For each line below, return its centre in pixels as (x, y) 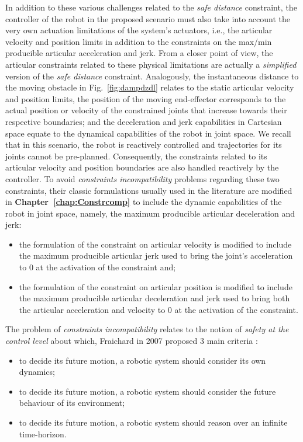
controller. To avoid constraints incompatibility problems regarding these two (142, 178)
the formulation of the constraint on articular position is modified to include (156, 286)
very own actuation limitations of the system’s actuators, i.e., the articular (139, 30)
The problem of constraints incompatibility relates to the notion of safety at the (147, 329)
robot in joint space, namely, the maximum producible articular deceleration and (150, 213)
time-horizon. (43, 434)
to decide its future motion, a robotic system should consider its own (142, 360)
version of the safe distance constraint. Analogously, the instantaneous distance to (152, 76)
